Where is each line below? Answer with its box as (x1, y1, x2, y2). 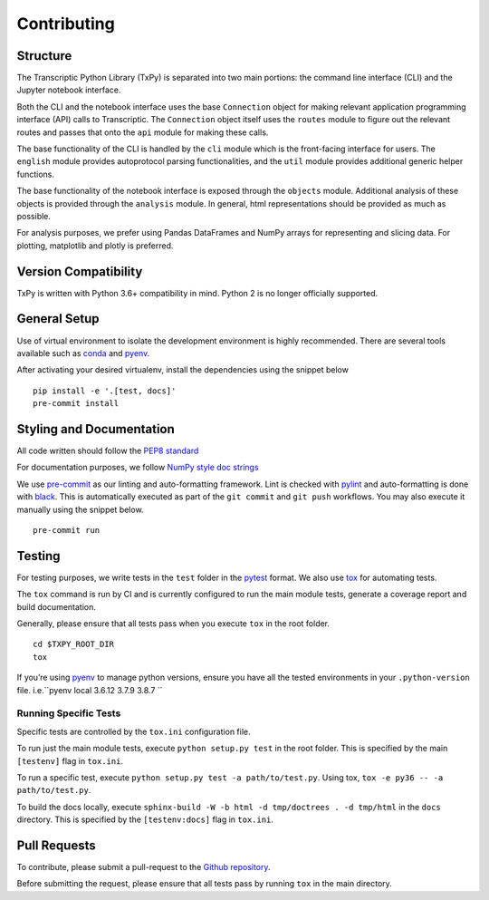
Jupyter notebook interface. (16, 84, 121, 95)
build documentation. (16, 601, 97, 612)
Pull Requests (16, 837, 96, 853)
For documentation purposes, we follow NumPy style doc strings (16, 462, 259, 473)
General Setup (16, 311, 100, 326)
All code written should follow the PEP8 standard (16, 445, 199, 457)
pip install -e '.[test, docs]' (33, 385, 177, 396)
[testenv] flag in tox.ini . (16, 755, 124, 766)
